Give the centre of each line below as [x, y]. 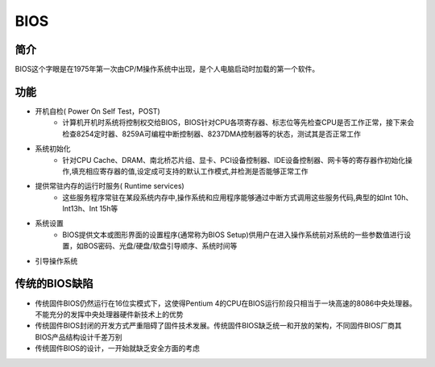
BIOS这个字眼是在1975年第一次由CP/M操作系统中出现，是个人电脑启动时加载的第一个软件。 [167, 69]
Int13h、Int [80, 209]
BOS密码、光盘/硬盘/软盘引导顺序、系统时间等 [160, 246]
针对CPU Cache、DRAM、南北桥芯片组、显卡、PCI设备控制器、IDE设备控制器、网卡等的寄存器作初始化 [234, 160]
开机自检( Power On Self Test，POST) [97, 111]
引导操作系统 [56, 261]
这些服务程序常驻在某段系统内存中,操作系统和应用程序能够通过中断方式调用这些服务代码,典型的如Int [227, 197]
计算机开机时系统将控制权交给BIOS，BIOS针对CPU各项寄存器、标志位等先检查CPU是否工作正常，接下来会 [238, 123]
